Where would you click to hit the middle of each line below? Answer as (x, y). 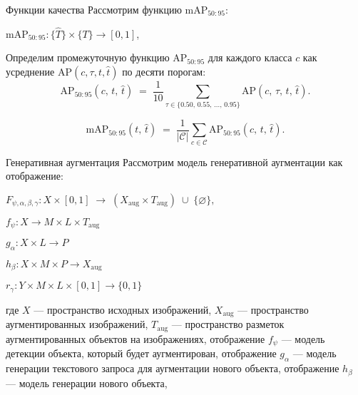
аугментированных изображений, (77, 324)
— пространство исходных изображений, (123, 309)
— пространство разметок (228, 324)
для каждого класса (250, 57)
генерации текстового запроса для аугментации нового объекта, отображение (173, 368)
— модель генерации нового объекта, (87, 383)
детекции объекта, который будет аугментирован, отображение (141, 353)
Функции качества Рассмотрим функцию (94, 9)
